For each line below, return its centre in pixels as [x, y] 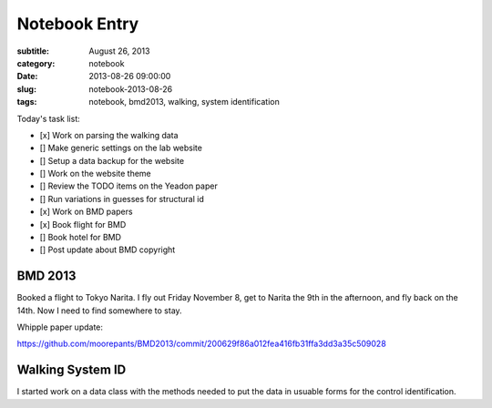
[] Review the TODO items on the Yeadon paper [128, 186]
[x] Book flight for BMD [83, 224]
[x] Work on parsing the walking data [109, 135]
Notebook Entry [78, 24]
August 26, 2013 [119, 51]
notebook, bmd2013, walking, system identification [184, 102]
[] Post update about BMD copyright [108, 250]
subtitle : [33, 51]
